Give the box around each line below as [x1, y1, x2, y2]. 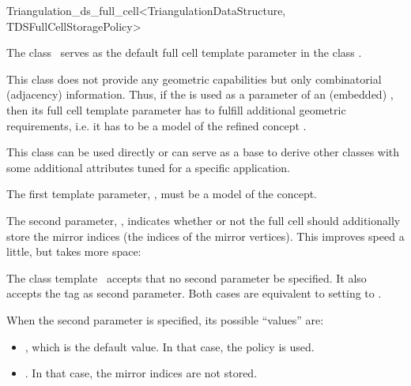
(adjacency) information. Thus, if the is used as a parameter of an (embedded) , [6, 86, 394, 103]
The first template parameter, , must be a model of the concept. [6, 186, 318, 202]
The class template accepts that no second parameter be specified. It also [6, 269, 367, 286]
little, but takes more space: [6, 243, 141, 260]
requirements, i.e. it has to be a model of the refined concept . [6, 117, 307, 133]
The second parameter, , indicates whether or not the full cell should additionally [6, 212, 401, 228]
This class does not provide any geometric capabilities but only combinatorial [6, 70, 382, 87]
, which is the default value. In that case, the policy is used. [25, 338, 315, 354]
